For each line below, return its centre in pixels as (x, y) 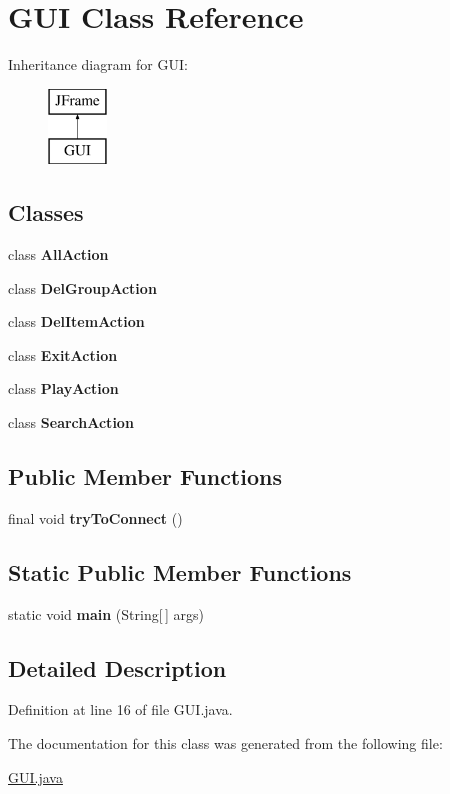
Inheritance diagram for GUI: (98, 64)
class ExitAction (63, 354)
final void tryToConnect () (95, 517)
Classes (46, 212)
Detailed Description (117, 667)
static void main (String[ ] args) (106, 613)
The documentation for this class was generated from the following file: (225, 743)
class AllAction (58, 254)
